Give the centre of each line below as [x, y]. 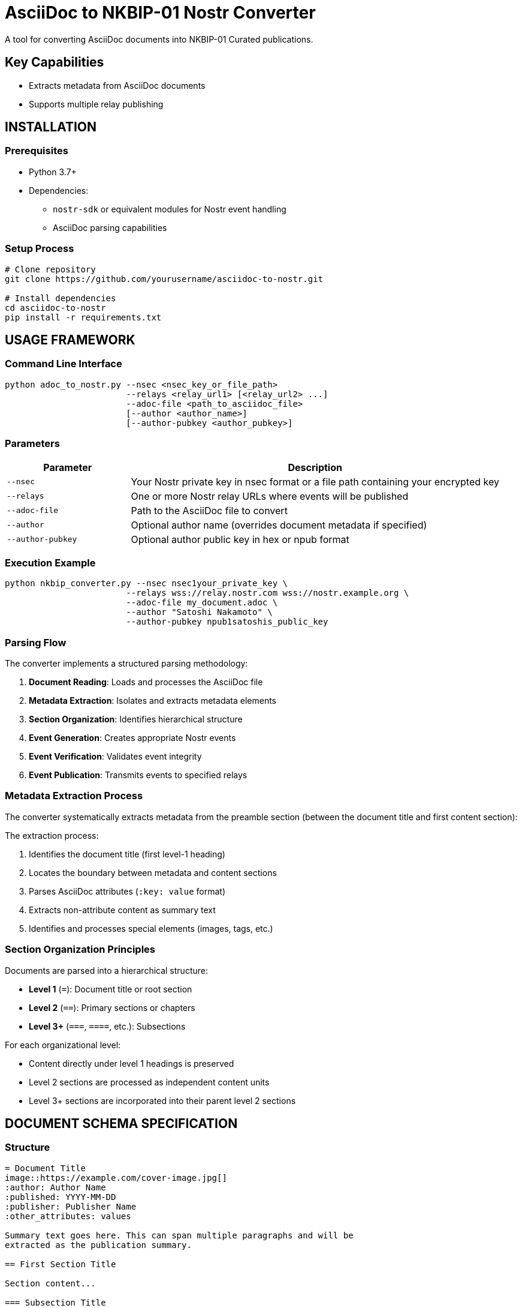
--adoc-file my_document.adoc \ [202, 603]
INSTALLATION [51, 127]
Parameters [32, 444]
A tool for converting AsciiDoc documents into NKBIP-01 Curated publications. [159, 39]
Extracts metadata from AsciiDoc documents [117, 85]
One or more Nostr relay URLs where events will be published [270, 496]
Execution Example [50, 562]
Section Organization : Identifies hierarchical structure [136, 719]
